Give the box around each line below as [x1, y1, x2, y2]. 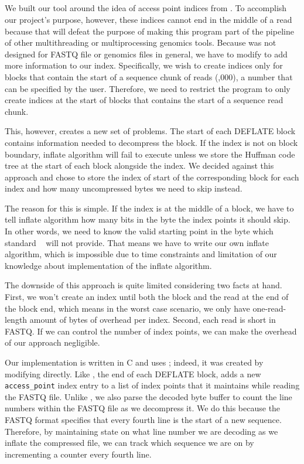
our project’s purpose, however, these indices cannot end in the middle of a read [5, 13, 292, 25]
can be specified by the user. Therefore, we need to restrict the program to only [5, 82, 291, 94]
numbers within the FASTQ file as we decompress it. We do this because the [5, 402, 281, 414]
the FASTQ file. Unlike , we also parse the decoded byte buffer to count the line [5, 390, 292, 402]
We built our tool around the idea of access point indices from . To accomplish [5, 2, 287, 14]
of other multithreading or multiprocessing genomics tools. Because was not [5, 36, 276, 49]
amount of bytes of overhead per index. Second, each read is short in [29, 313, 276, 326]
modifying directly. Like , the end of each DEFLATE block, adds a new [5, 367, 261, 380]
